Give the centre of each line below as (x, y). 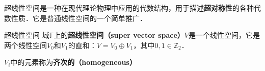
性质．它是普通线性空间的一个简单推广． (79, 18)
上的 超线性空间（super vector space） (119, 35)
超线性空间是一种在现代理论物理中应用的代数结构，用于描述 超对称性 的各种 (129, 8)
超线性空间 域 (27, 35)
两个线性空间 (25, 45)
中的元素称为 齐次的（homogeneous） (73, 62)
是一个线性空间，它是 (224, 35)
